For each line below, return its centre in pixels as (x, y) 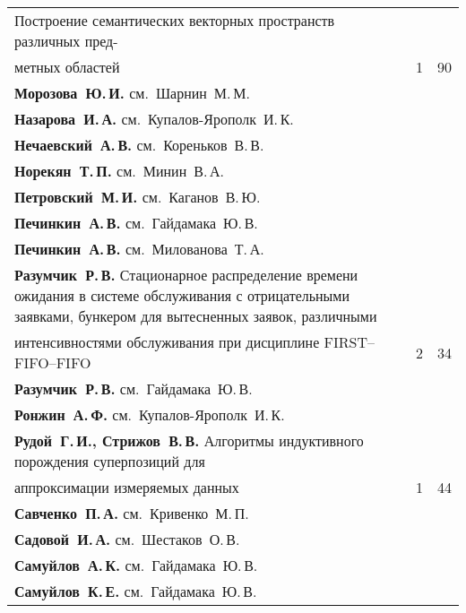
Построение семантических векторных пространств (175, 20)
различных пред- (66, 41)
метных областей (67, 67)
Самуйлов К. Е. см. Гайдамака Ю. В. (136, 591)
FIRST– (349, 342)
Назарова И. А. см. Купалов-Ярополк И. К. (154, 119)
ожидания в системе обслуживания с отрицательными (182, 295)
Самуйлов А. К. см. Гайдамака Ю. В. (136, 565)
